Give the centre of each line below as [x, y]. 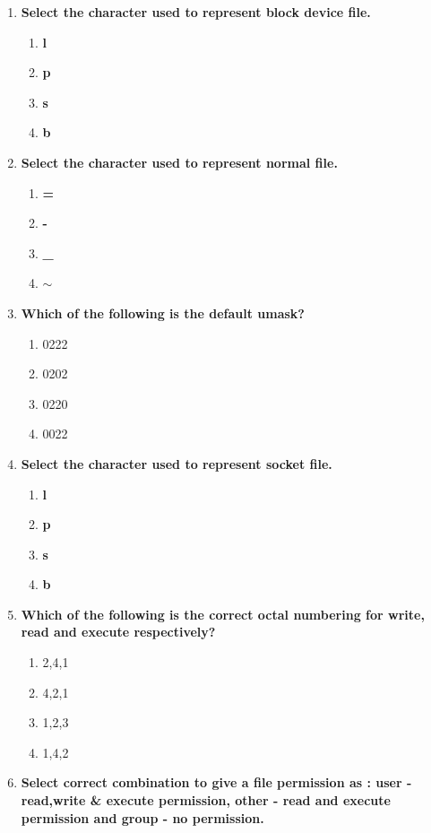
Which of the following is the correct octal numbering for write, [223, 614]
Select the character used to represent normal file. [179, 162]
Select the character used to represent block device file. [196, 12]
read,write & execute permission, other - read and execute [206, 800]
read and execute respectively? [118, 632]
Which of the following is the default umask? [163, 312]
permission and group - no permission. [142, 817]
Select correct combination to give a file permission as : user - [216, 782]
